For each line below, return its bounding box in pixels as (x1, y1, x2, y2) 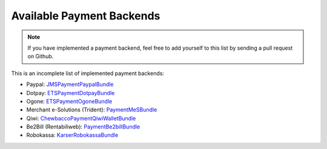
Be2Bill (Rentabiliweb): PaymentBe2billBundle (26, 123, 140, 130)
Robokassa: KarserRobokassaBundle (26, 131, 119, 139)
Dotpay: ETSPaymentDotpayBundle (26, 89, 115, 96)
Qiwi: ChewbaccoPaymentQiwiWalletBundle (26, 114, 136, 122)
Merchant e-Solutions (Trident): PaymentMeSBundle (26, 106, 157, 113)
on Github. (27, 53, 54, 60)
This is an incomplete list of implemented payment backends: (11, 70, 165, 77)
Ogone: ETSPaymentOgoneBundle (26, 98, 113, 105)
